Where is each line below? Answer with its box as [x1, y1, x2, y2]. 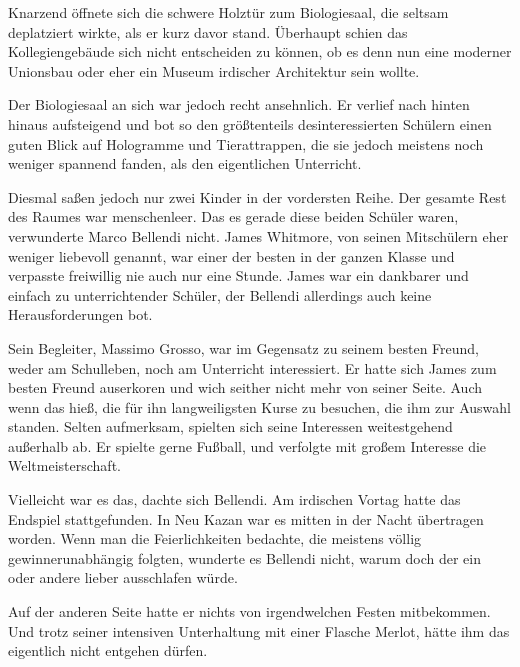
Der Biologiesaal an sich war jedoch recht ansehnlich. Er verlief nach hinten [8, 94, 470, 115]
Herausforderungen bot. [8, 304, 153, 325]
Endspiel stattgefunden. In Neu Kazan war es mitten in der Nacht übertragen [8, 508, 484, 529]
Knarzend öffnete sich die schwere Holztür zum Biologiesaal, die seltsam [8, 2, 449, 22]
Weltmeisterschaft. [8, 455, 121, 476]
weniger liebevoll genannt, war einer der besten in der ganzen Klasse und [8, 245, 455, 266]
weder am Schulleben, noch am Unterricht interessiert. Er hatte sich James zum [8, 357, 497, 378]
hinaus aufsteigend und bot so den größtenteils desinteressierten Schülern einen [8, 113, 492, 134]
